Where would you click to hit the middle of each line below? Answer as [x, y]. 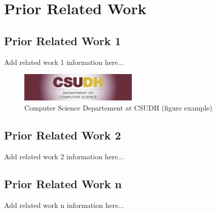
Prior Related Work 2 [63, 135]
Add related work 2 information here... [64, 156]
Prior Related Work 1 [63, 40]
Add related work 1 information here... [64, 62]
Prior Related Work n [63, 183]
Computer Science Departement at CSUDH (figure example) [118, 108]
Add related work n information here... [64, 205]
